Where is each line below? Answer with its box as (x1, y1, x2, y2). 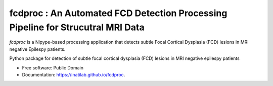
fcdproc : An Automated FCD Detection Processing (9, 8, 227, 19)
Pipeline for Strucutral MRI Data (9, 22, 145, 33)
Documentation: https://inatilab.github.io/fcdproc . (22, 71, 125, 77)
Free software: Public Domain (22, 64, 83, 70)
